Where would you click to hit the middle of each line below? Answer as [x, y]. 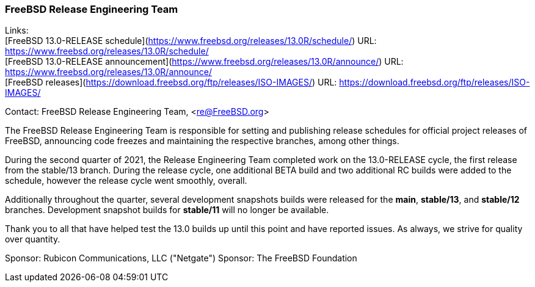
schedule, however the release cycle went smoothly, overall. [126, 181]
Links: [17, 31]
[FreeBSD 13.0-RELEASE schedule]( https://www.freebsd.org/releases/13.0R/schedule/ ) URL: [191, 41]
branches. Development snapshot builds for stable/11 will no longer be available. [167, 210]
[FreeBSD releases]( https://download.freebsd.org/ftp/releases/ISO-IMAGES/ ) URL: [171, 82]
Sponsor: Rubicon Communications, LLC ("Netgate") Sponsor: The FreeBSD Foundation [181, 258]
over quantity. [33, 239]
